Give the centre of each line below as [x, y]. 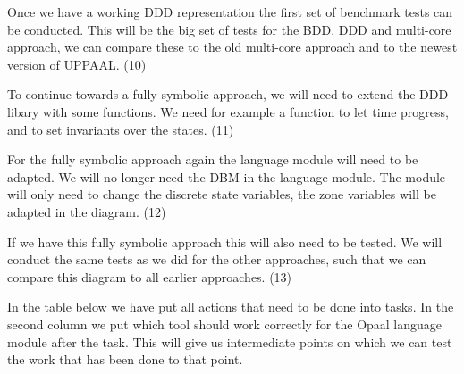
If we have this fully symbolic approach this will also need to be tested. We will [225, 241]
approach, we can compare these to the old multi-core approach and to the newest [232, 47]
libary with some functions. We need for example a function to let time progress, [228, 111]
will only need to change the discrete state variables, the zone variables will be [222, 194]
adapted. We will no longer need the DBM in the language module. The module [227, 176]
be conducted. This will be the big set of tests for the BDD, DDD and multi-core [229, 29]
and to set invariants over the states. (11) [121, 129]
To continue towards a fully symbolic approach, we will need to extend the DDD [228, 94]
